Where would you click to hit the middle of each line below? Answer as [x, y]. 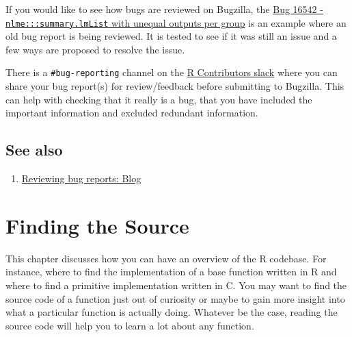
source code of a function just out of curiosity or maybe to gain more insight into [175, 298]
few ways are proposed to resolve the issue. [95, 49]
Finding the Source [97, 225]
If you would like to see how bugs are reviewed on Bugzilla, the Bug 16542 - [164, 9]
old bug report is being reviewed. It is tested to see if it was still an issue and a [171, 36]
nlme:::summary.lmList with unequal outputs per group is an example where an [176, 22]
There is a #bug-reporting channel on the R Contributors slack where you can [172, 72]
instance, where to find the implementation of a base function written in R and [171, 272]
